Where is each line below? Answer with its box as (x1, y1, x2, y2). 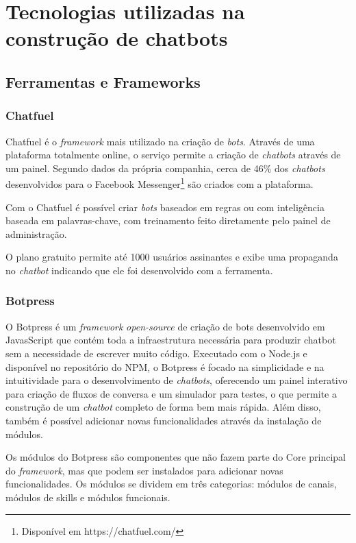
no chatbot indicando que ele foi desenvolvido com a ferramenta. (5, 263, 273, 277)
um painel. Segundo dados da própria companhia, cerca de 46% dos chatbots (5, 160, 325, 175)
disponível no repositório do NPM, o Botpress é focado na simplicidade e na (5, 359, 325, 374)
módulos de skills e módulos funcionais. (5, 490, 170, 504)
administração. (5, 226, 67, 241)
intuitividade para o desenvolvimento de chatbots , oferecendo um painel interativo (5, 373, 348, 387)
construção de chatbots (5, 24, 228, 52)
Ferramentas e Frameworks (5, 71, 201, 92)
